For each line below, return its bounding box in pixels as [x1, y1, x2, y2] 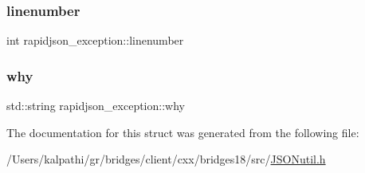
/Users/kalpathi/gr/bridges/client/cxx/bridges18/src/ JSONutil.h [6, 151, 326, 167]
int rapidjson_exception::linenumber [6, 32, 184, 49]
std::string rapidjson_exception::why [6, 97, 185, 114]
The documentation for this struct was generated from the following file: [6, 124, 359, 140]
